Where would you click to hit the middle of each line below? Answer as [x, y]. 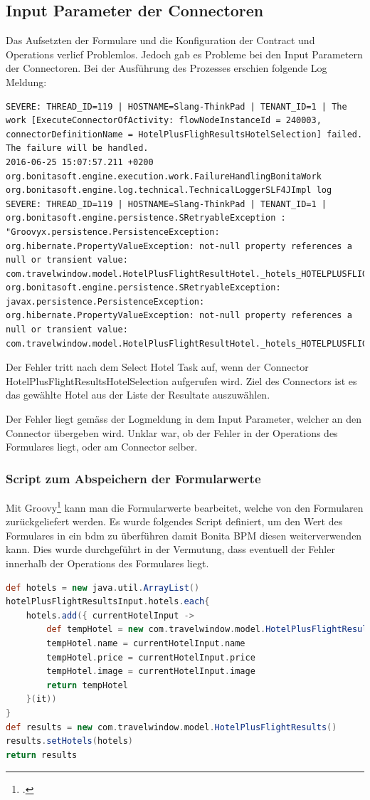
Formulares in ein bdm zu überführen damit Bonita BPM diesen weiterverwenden [184, 535]
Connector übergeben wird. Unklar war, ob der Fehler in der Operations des [172, 432]
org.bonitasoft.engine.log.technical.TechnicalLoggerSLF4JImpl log [169, 190]
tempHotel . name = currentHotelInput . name [146, 644]
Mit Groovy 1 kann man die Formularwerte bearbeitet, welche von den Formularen [185, 506]
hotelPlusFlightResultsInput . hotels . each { [108, 602]
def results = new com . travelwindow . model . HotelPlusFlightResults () [171, 727]
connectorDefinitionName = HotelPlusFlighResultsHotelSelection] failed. [184, 134]
